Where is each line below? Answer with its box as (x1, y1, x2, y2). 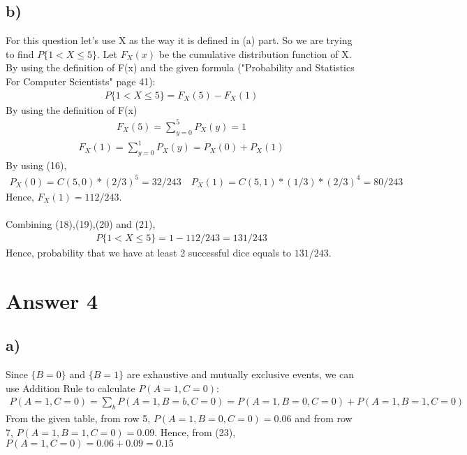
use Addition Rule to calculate (6, 380, 135, 395)
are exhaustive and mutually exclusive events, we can (126, 366, 355, 381)
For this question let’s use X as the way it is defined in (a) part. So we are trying (6, 33, 353, 48)
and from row (295, 410, 353, 425)
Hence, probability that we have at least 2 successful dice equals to (6, 245, 292, 259)
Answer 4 (6, 286, 98, 315)
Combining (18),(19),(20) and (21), (6, 217, 156, 231)
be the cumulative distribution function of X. (158, 46, 352, 61)
